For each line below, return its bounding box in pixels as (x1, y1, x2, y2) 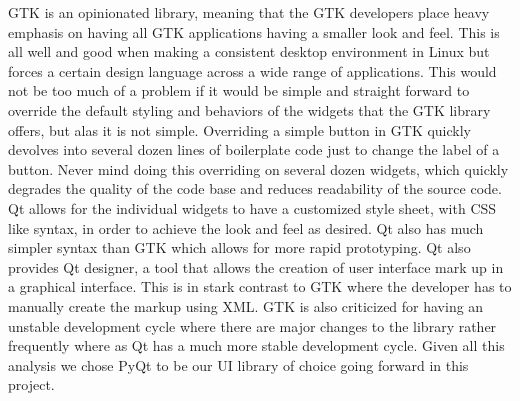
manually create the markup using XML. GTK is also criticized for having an (8, 295, 484, 316)
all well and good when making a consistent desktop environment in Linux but (8, 41, 490, 62)
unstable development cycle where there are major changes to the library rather (8, 315, 497, 336)
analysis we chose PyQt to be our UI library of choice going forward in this (8, 354, 469, 375)
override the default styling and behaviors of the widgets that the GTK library (8, 99, 491, 120)
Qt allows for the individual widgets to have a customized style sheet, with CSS (8, 197, 497, 218)
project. (8, 374, 55, 395)
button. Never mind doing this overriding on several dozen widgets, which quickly (8, 158, 509, 179)
